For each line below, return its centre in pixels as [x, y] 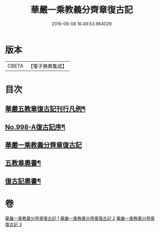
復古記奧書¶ [23, 181]
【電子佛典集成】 [47, 66]
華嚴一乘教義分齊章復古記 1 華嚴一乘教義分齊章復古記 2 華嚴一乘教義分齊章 [80, 218]
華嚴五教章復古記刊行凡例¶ [45, 109]
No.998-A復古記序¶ [35, 127]
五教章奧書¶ [23, 163]
